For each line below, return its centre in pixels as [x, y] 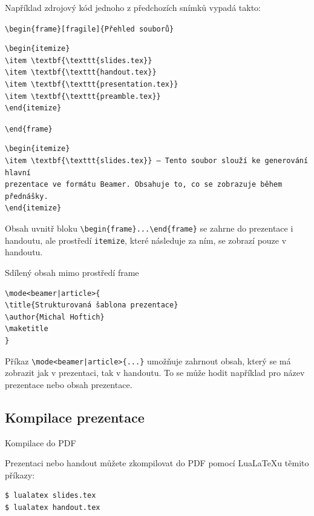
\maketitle [27, 329]
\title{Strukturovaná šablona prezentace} [92, 305]
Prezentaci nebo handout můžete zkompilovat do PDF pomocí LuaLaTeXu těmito [157, 463]
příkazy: [20, 474]
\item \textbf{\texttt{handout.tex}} [81, 72]
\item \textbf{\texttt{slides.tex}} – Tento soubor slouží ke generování [157, 161]
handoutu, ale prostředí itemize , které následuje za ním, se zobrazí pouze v [146, 240]
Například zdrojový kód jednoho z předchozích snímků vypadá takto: [133, 7]
